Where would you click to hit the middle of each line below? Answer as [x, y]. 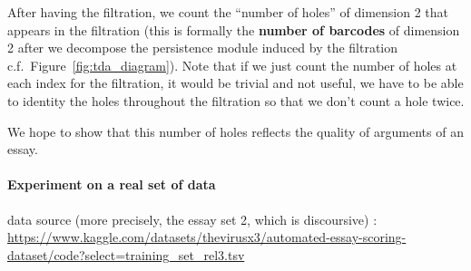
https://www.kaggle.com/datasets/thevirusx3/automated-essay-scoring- [207, 237]
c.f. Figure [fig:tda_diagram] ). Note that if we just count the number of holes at [232, 65]
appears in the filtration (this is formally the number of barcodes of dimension [234, 29]
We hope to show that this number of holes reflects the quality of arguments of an [235, 131]
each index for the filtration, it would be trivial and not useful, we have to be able [235, 83]
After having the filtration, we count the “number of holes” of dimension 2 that [228, 12]
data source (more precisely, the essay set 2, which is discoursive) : [192, 219]
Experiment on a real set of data [112, 184]
